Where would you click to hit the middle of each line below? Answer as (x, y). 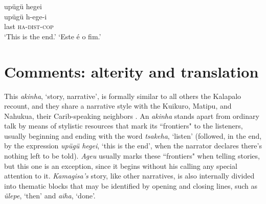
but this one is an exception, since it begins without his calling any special (121, 165)
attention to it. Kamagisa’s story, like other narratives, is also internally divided (129, 176)
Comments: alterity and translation (131, 71)
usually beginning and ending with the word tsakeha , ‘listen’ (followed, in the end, (133, 135)
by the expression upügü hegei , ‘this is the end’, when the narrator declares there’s (133, 146)
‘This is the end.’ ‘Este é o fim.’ (53, 36)
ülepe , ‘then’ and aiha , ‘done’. (50, 196)
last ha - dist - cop (29, 26)
